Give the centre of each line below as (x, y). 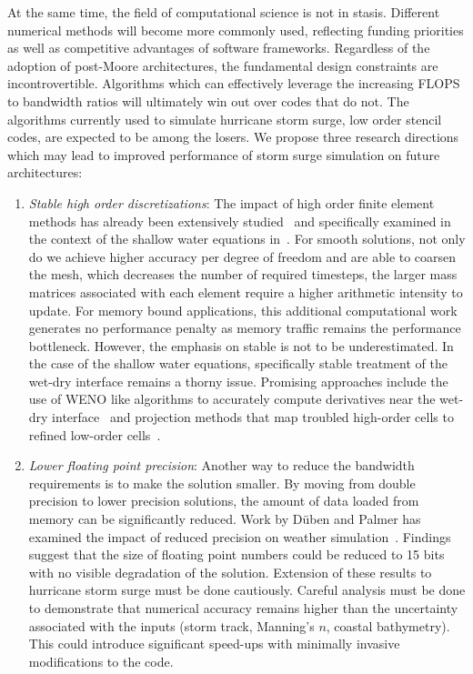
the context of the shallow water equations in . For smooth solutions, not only (247, 239)
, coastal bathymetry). (388, 625)
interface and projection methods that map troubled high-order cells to (253, 417)
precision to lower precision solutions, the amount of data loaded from (224, 501)
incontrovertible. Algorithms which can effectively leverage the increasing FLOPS (234, 83)
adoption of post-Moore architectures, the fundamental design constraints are (223, 65)
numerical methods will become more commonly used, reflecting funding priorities (236, 30)
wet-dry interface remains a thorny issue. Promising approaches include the (238, 381)
